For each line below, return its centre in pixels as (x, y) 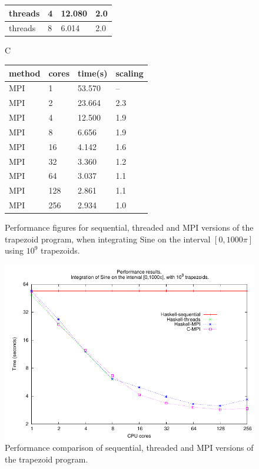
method (25, 73)
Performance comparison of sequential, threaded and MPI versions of (129, 448)
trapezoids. (60, 250)
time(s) (93, 73)
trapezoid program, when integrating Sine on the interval (108, 239)
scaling (129, 73)
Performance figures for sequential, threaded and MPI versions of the (129, 227)
